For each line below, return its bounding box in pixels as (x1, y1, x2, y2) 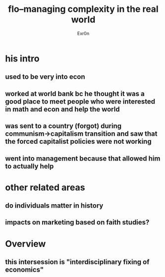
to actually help (5, 162, 54, 170)
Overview (5, 238, 46, 249)
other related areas (5, 182, 85, 193)
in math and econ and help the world (5, 105, 120, 113)
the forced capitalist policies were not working (5, 137, 152, 146)
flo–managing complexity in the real (8, 3, 159, 15)
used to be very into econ (5, 73, 85, 81)
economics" (5, 266, 44, 274)
